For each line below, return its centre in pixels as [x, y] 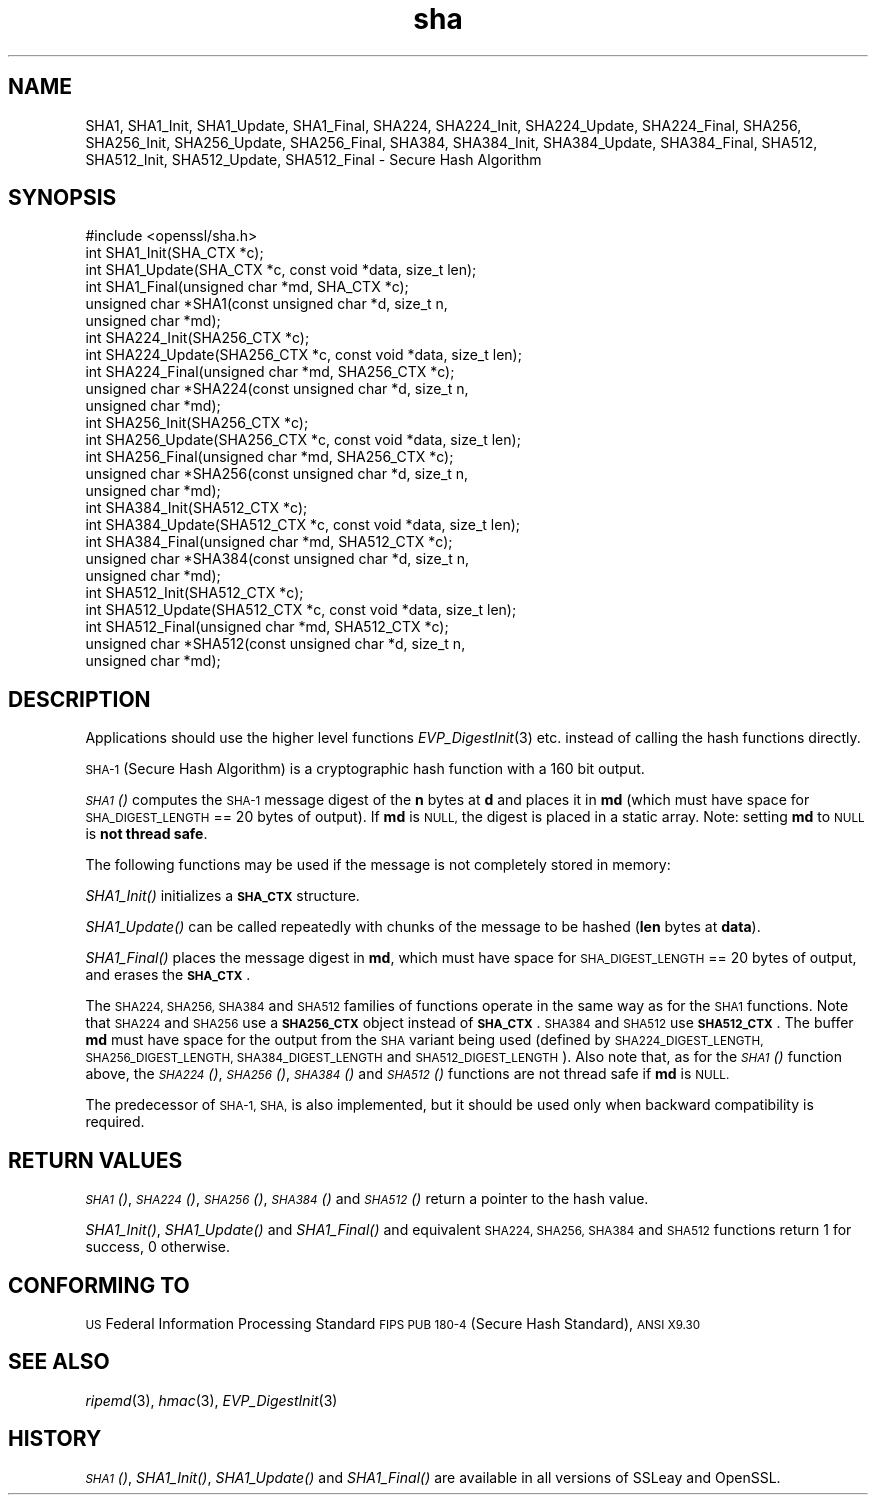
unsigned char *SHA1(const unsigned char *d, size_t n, [266, 304]
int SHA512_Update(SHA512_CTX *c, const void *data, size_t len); [301, 610]
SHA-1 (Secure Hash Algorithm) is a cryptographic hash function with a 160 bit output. [365, 769]
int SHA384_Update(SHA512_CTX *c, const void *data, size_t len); [302, 525]
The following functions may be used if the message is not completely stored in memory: [378, 865]
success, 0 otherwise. [157, 1247]
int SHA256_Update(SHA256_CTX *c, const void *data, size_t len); [303, 440]
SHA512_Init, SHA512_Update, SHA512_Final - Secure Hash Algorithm [313, 159]
